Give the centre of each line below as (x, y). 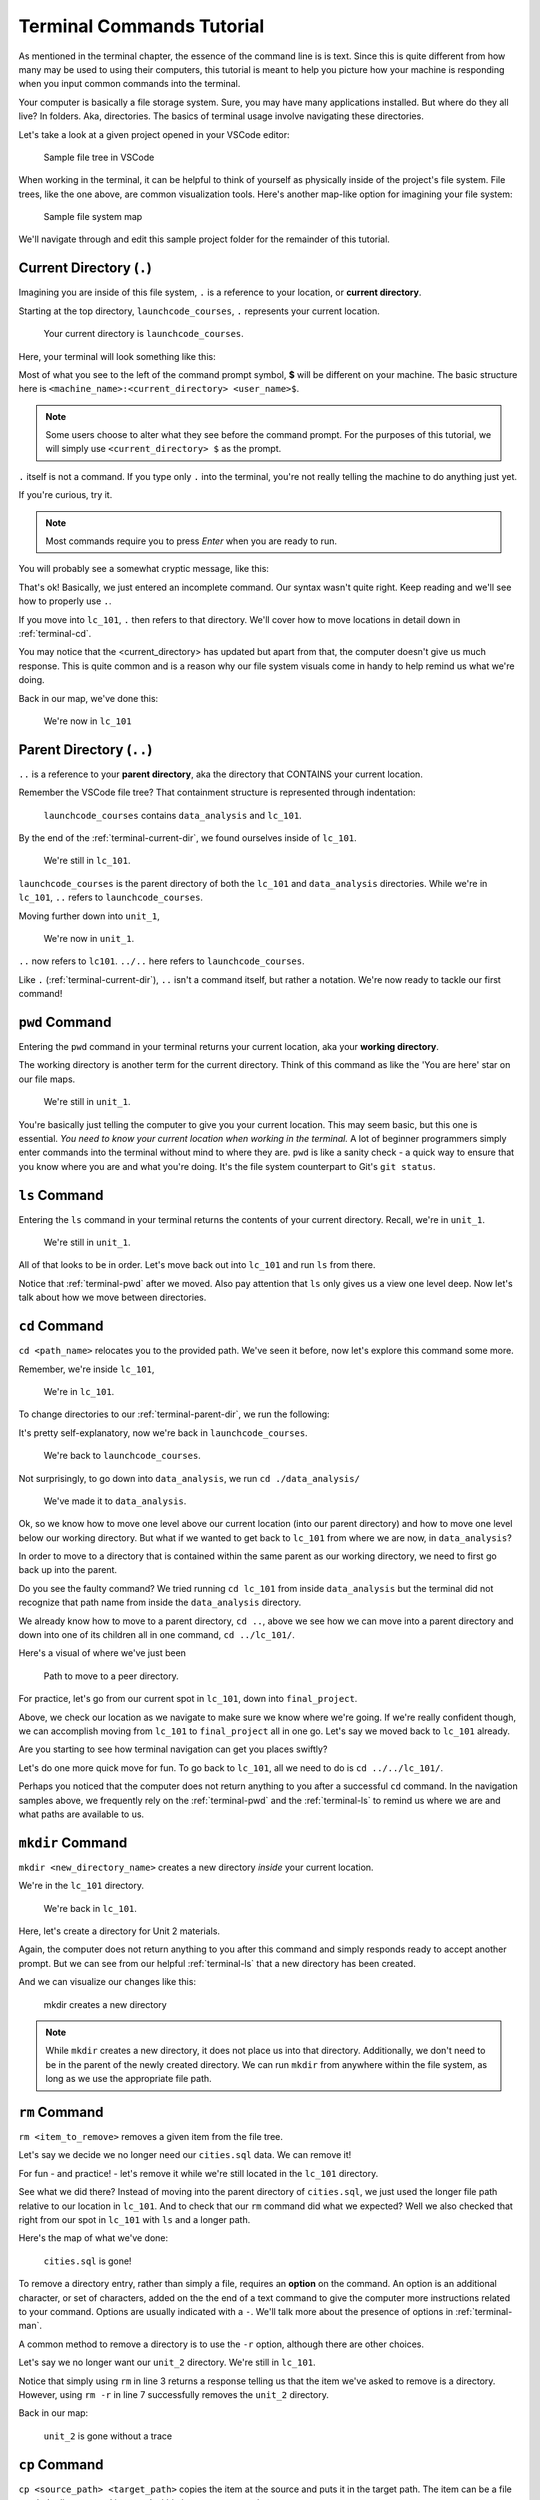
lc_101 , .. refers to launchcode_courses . (111, 897)
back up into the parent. (68, 1570)
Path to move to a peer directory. (111, 1676)
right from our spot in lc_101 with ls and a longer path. (134, 2219)
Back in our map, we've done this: (88, 698)
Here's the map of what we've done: (93, 2238)
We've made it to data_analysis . (115, 1501)
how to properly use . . (65, 601)
